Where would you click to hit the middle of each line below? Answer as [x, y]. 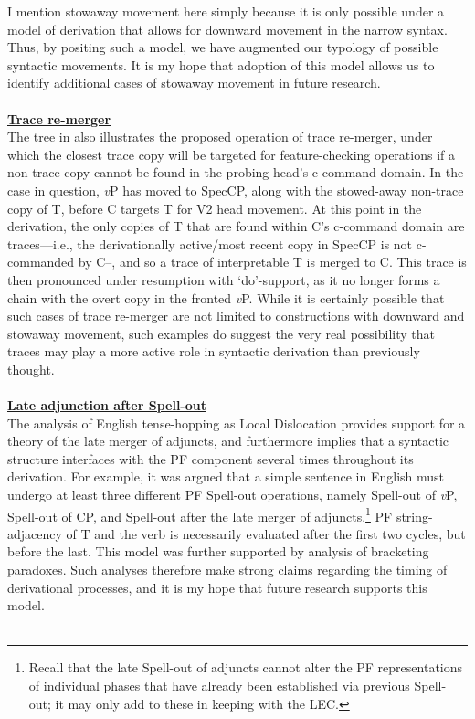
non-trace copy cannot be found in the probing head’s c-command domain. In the [236, 172]
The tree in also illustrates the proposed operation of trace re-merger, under [220, 137]
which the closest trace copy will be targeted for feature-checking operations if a [231, 154]
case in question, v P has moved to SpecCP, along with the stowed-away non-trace [236, 190]
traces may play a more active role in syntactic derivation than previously [214, 351]
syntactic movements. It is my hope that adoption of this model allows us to [221, 64]
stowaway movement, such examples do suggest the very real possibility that [221, 333]
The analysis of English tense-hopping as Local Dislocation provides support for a [237, 423]
